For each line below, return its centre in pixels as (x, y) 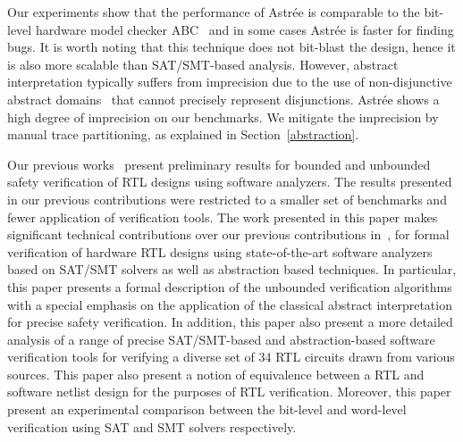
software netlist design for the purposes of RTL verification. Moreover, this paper (229, 392)
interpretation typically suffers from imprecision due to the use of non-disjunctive (230, 82)
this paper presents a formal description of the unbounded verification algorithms (230, 286)
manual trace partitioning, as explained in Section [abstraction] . (183, 134)
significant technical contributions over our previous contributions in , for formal (228, 234)
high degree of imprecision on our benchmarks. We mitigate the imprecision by (223, 117)
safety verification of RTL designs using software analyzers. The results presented (230, 182)
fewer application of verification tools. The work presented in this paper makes (223, 217)
